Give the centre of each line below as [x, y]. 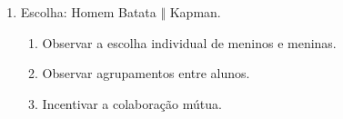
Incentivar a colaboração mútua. [132, 103]
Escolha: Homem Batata [88, 12]
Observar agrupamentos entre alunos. [146, 73]
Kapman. [195, 12]
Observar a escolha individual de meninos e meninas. [189, 42]
